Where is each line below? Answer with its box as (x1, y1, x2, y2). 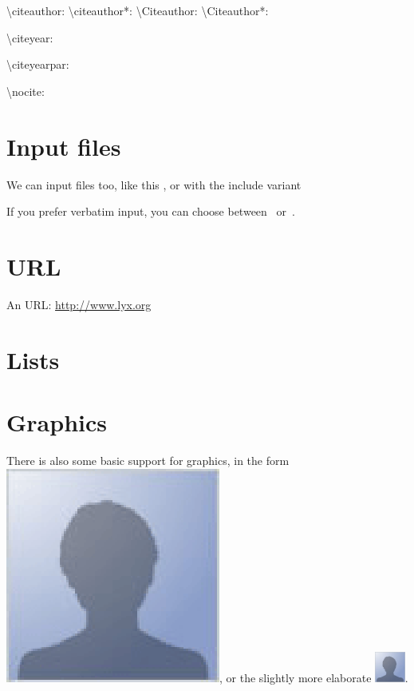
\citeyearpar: (6, 56, 69, 73)
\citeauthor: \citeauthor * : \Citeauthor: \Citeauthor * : (6, 2, 269, 18)
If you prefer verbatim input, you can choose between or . (6, 203, 295, 220)
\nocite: (6, 82, 45, 99)
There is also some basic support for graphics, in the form (6, 451, 290, 468)
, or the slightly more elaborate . (219, 669, 408, 685)
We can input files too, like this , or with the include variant (6, 176, 302, 193)
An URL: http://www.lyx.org (6, 296, 152, 312)
